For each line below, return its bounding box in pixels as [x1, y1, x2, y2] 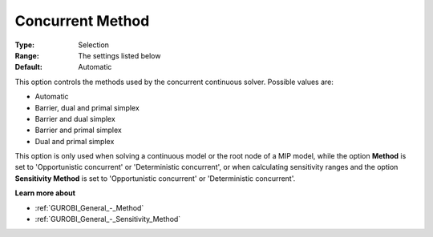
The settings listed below [78, 50, 161, 60]
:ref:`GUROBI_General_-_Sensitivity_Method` [34, 215, 181, 224]
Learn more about [14, 188, 76, 198]
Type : [14, 40, 35, 50]
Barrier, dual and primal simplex [34, 102, 140, 112]
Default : [14, 62, 43, 72]
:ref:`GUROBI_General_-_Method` [34, 203, 144, 212]
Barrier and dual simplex [34, 114, 115, 123]
